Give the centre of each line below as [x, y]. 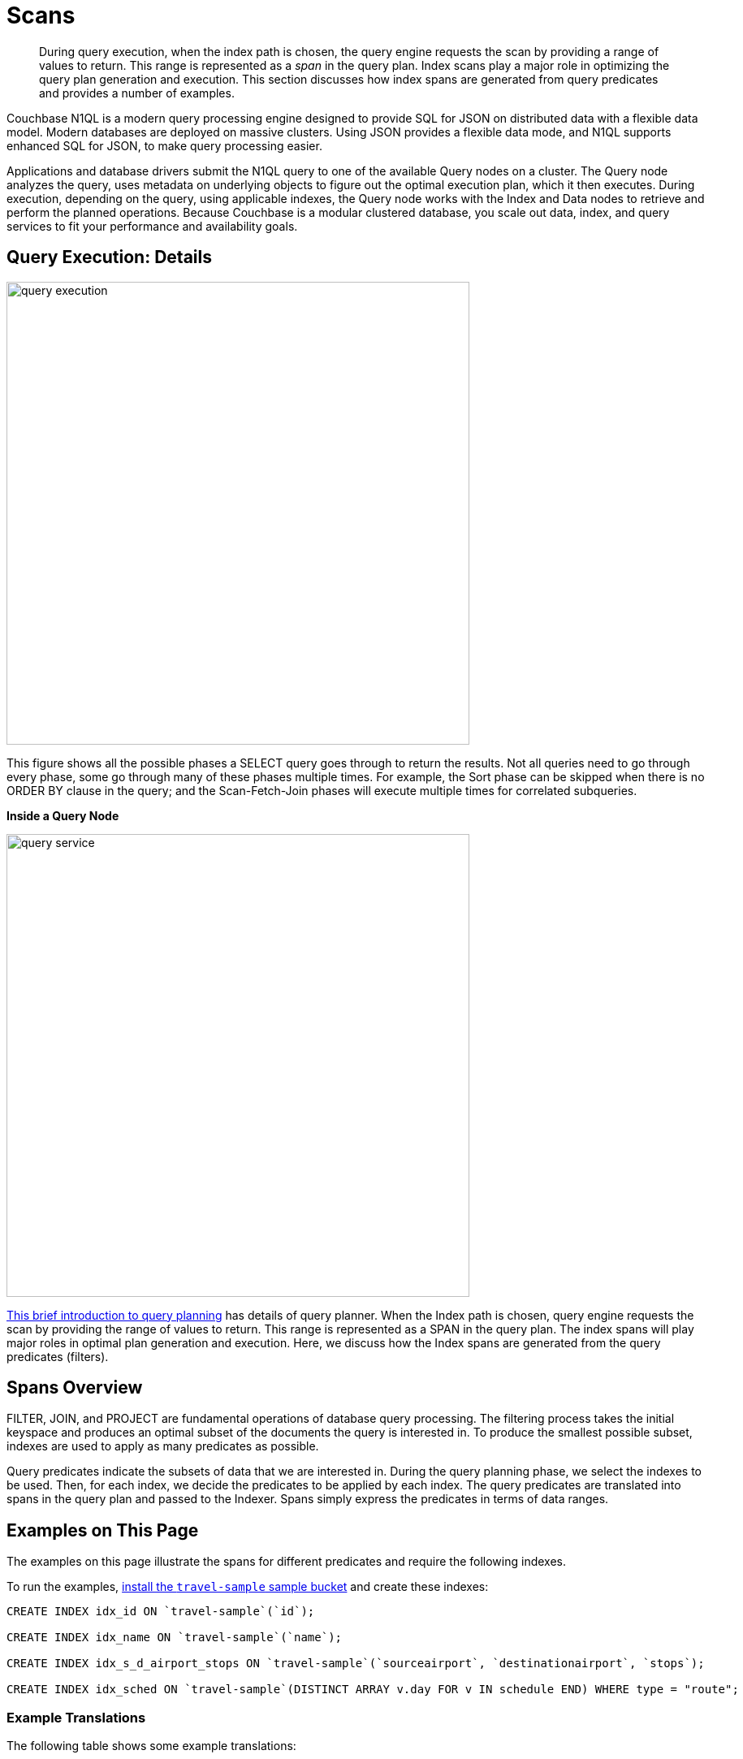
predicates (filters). [58, 1356]
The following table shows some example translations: [151, 1746]
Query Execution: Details [109, 257]
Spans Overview [75, 1388]
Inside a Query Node [63, 815]
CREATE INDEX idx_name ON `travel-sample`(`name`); [175, 1638]
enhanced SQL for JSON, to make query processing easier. [164, 145]
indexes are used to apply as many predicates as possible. [163, 1446]
